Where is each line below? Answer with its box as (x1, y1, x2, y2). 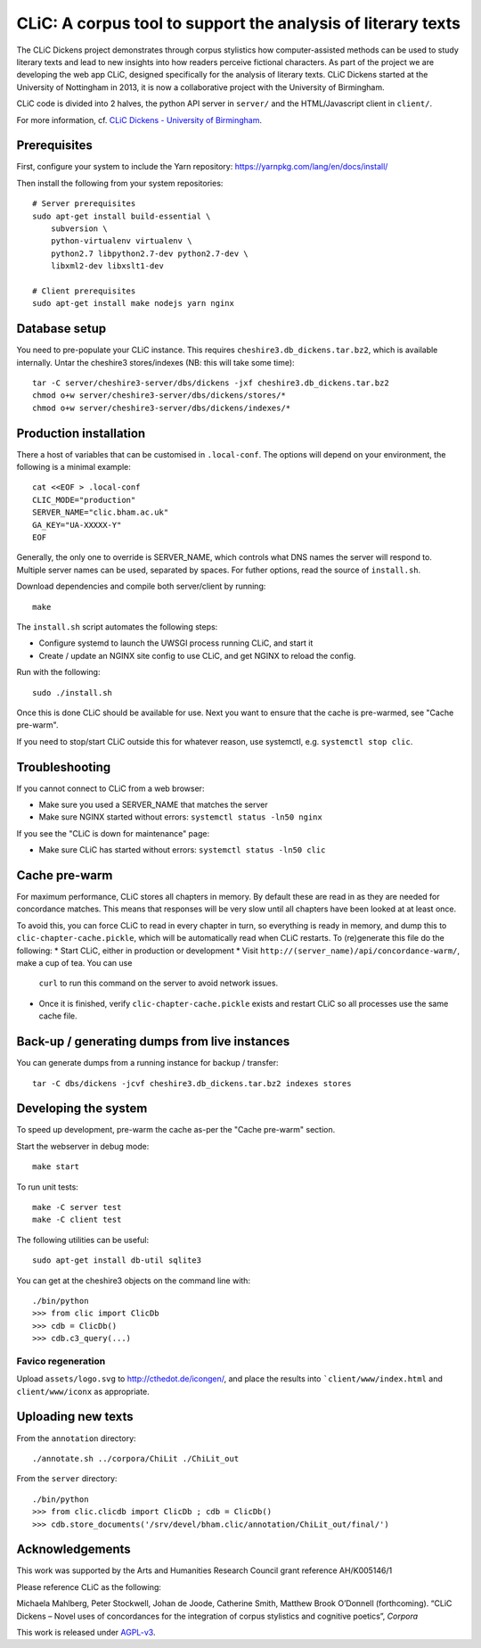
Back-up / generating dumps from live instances (16, 1034, 290, 1050)
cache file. (38, 1010, 77, 1021)
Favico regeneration (16, 1355, 106, 1367)
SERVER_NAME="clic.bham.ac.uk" (32, 507, 169, 517)
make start (32, 1162, 80, 1172)
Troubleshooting (16, 759, 111, 775)
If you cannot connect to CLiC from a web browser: (16, 783, 205, 794)
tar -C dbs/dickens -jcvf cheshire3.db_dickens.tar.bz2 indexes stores (32, 1078, 352, 1088)
